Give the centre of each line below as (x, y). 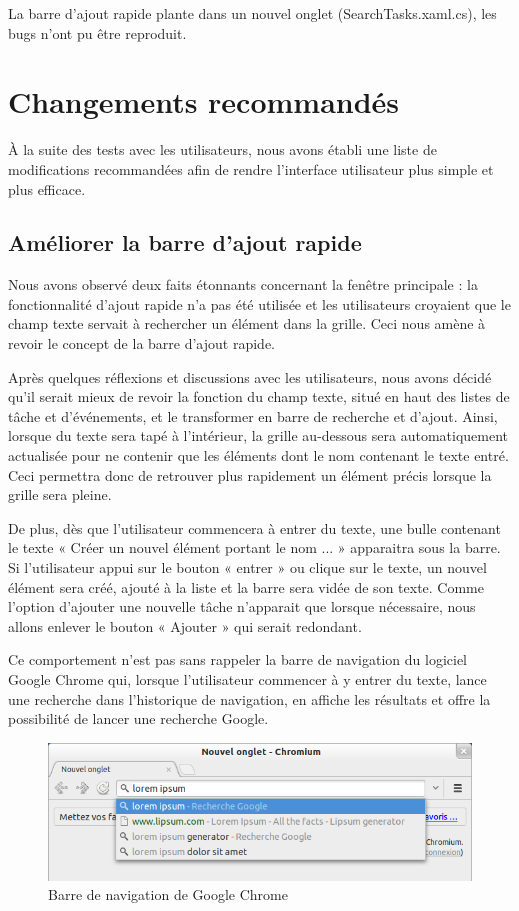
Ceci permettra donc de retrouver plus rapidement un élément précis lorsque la (250, 474)
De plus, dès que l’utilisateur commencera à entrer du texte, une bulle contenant (254, 527)
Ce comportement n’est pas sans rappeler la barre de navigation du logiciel (237, 659)
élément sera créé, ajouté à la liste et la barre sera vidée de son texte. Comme (246, 586)
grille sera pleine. (60, 494)
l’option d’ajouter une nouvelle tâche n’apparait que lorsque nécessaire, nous (242, 606)
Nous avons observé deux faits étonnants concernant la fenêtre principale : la (243, 284)
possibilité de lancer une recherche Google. (138, 718)
